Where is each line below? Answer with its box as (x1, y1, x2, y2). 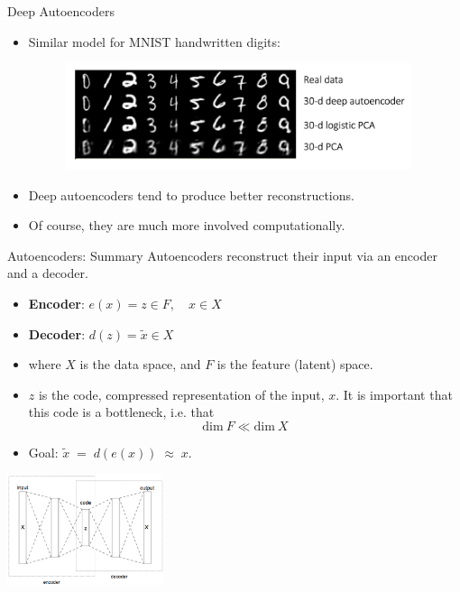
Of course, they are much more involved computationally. (28, 216, 345, 235)
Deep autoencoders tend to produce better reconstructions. (28, 185, 354, 204)
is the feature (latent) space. (216, 355, 373, 374)
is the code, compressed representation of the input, (38, 384, 325, 403)
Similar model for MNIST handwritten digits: (28, 32, 281, 51)
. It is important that (336, 384, 453, 403)
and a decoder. (7, 264, 88, 282)
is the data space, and (79, 355, 201, 374)
